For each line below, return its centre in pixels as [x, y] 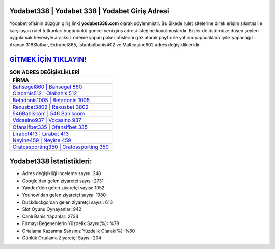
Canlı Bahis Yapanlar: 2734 [50, 216]
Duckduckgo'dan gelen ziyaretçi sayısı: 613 [67, 202]
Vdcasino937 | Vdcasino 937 [47, 120]
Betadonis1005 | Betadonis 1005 [51, 100]
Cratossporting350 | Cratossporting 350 [61, 147]
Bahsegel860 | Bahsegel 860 [47, 87]
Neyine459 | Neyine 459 [42, 140]
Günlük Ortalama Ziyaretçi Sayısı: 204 [62, 238]
